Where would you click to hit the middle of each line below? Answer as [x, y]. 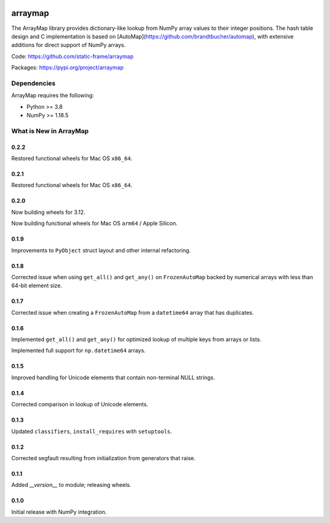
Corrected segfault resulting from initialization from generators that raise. [103, 458]
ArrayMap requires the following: [53, 95]
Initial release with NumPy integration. [59, 512]
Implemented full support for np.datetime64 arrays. [79, 351]
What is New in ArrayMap [50, 131]
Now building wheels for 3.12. [48, 212]
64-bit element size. [37, 286]
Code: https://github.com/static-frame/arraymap [72, 56]
